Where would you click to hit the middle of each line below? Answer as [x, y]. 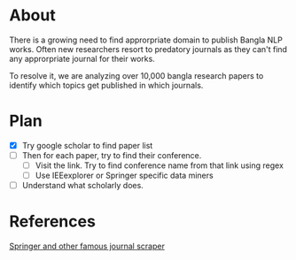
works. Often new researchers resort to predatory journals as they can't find [148, 49]
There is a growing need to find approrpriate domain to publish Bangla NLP [146, 40]
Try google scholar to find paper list [87, 145]
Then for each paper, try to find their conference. [112, 155]
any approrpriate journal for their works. [82, 58]
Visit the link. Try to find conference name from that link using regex [159, 165]
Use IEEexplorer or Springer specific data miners [125, 176]
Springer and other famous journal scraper [87, 246]
